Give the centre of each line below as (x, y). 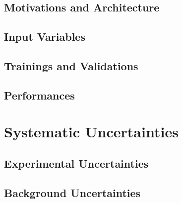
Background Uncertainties (72, 192)
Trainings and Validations (71, 65)
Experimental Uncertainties (76, 163)
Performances (39, 95)
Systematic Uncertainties (91, 132)
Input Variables (45, 37)
